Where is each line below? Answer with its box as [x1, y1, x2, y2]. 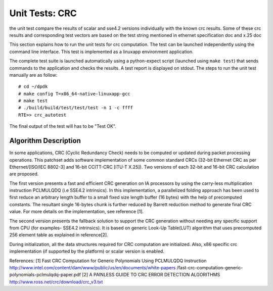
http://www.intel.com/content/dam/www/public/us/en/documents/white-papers [9, 265, 176, 270]
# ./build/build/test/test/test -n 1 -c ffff [18, 105, 133, 111]
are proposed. [9, 171, 39, 177]
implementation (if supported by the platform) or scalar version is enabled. [9, 248, 164, 255]
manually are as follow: [9, 72, 58, 78]
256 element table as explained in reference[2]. [9, 232, 108, 238]
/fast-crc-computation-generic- [176, 265, 243, 270]
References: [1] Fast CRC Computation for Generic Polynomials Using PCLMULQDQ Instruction [9, 258, 207, 264]
